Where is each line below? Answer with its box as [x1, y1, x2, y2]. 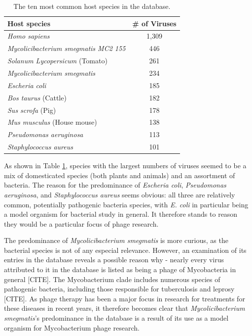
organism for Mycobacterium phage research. [4, 322, 140, 333]
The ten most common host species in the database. [13, 1, 171, 11]
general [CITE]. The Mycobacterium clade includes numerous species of [4, 274, 220, 284]
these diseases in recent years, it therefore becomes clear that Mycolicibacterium [4, 303, 245, 313]
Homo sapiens [7, 31, 50, 41]
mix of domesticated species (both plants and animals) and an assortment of [4, 170, 235, 180]
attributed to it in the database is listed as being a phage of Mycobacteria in [4, 264, 236, 275]
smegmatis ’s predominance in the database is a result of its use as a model [4, 313, 229, 323]
